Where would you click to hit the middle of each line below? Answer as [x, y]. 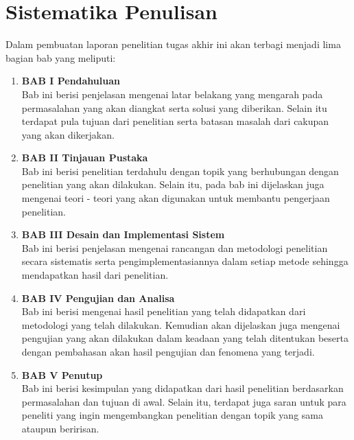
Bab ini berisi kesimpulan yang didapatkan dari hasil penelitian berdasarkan [182, 388]
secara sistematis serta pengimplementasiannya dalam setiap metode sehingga [185, 261]
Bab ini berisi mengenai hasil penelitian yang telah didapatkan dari [164, 311]
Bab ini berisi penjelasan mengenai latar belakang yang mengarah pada [172, 94]
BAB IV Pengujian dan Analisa [98, 298]
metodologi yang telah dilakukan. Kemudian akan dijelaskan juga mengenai [181, 324]
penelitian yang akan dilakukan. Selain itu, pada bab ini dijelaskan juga [173, 184]
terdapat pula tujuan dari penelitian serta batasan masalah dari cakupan [175, 121]
